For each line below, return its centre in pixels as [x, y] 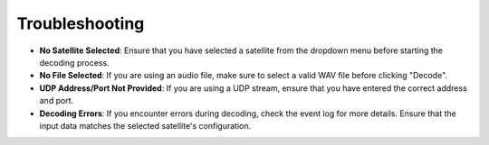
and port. [57, 101]
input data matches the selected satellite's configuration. [145, 125]
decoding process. [74, 62]
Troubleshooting [81, 23]
